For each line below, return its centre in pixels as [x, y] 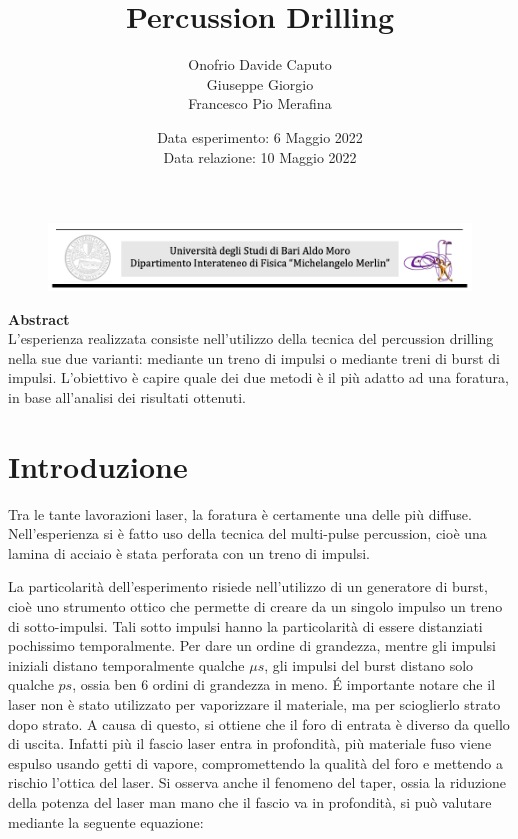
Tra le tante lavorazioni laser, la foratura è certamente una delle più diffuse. [240, 513]
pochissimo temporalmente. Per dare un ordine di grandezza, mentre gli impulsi [252, 645]
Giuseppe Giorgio [260, 83]
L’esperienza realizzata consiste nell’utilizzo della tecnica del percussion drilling [251, 338]
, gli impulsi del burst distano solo [369, 664]
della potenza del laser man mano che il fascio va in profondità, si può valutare [250, 801]
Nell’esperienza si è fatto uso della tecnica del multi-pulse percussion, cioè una [247, 533]
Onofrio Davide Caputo [260, 64]
